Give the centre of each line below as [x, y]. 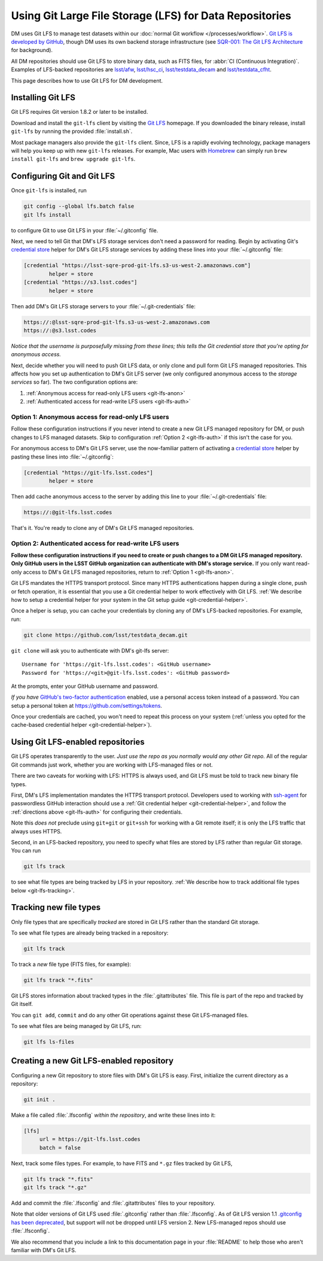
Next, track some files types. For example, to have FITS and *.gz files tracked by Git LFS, [122, 1163]
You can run [26, 851]
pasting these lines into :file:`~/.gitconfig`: [62, 457]
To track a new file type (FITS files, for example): [71, 964]
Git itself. [22, 1004]
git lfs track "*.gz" [55, 1188]
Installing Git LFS [43, 98]
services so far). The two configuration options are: [74, 382]
